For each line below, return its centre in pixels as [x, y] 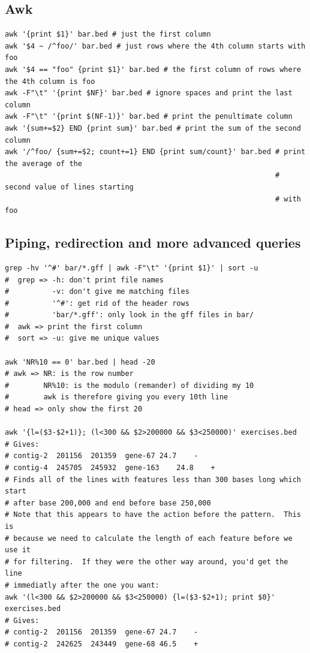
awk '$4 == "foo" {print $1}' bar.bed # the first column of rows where [153, 69]
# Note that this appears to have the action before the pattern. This [153, 515]
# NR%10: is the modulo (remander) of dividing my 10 [130, 385]
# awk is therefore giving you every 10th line [117, 397]
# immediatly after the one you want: [82, 585]
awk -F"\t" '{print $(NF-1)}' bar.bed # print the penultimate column [149, 117]
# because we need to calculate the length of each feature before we [149, 538]
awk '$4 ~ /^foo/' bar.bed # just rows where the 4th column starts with [155, 46]
